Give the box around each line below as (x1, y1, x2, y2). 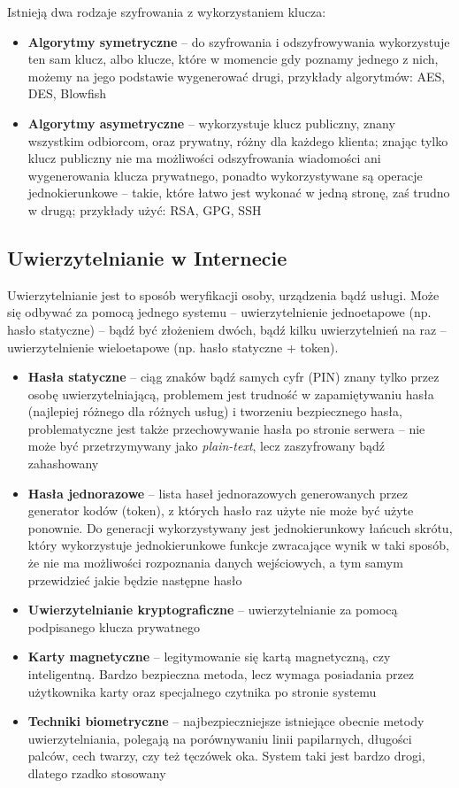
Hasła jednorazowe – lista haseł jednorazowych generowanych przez (27, 483, 408, 502)
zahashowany (27, 454, 99, 473)
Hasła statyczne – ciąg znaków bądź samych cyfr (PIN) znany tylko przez (27, 367, 440, 386)
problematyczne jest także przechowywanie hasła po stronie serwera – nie (27, 419, 425, 437)
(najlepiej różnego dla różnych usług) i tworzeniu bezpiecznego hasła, (27, 402, 402, 421)
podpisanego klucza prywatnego (27, 617, 200, 636)
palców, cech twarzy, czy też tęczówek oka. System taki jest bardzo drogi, (27, 746, 425, 765)
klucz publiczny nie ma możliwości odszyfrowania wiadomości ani (27, 149, 381, 167)
